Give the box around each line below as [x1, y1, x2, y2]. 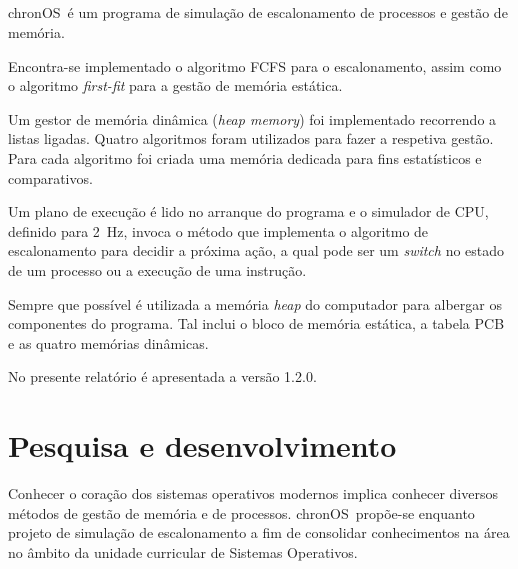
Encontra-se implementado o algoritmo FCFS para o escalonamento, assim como [8, 55, 502, 76]
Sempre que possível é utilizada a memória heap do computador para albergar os [8, 293, 502, 314]
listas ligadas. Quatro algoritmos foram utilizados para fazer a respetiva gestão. [8, 128, 494, 149]
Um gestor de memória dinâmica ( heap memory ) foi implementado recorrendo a [8, 108, 497, 129]
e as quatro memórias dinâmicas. [8, 332, 209, 353]
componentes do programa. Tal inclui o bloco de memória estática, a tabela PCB [8, 313, 505, 334]
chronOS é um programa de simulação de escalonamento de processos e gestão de [8, 2, 508, 23]
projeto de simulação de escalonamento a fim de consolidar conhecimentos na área [8, 522, 510, 543]
